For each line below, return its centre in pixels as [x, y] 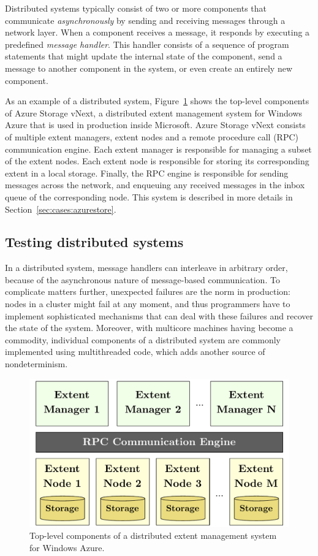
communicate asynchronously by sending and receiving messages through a [145, 20]
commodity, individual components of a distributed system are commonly [143, 339]
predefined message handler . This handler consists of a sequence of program [147, 44]
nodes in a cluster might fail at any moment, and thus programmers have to [148, 304]
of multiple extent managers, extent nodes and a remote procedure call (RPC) [152, 136]
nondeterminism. [36, 364]
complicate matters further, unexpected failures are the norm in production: [148, 291]
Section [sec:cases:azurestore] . [61, 209]
